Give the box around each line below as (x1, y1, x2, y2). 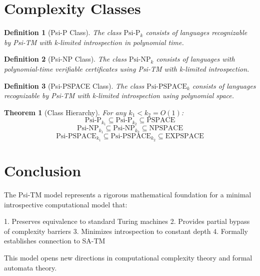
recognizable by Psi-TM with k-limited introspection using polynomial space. (4, 90, 234, 101)
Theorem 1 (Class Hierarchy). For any (4, 107, 126, 117)
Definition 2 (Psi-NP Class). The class (4, 54, 126, 64)
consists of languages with (156, 54, 235, 64)
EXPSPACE (165, 133, 204, 140)
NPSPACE (149, 125, 183, 132)
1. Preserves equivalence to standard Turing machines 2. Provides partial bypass (4, 216, 250, 226)
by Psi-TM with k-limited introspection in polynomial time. (4, 37, 184, 47)
